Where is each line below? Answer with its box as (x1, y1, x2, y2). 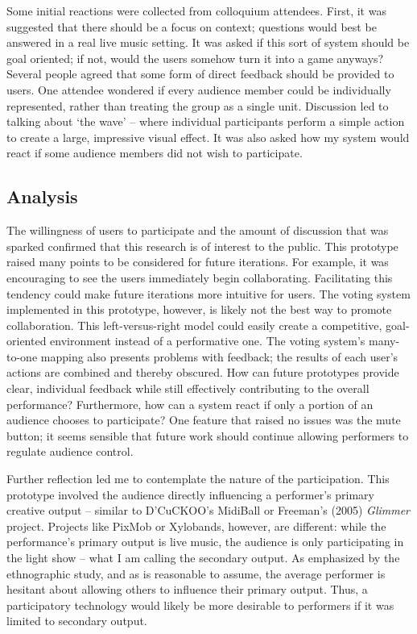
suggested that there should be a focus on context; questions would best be (6, 18, 377, 35)
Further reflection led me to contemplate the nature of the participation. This (6, 470, 390, 487)
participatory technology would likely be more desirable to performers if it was (6, 596, 394, 613)
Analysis (6, 184, 78, 209)
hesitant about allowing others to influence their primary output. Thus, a (6, 581, 368, 598)
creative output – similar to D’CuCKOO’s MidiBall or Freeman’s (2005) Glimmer (6, 502, 411, 519)
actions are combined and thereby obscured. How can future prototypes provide (6, 364, 399, 381)
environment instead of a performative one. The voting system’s (50, 332, 365, 349)
